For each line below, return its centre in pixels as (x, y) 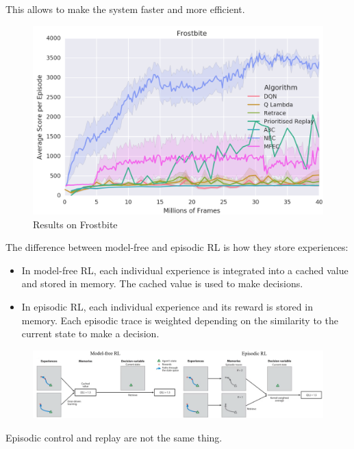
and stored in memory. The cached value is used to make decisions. (162, 283)
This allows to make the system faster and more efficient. (125, 9)
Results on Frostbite (75, 224)
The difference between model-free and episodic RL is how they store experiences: (177, 247)
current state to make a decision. (90, 333)
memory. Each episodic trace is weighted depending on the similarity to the (180, 320)
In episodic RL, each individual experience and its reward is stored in (167, 306)
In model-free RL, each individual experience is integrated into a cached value (185, 270)
